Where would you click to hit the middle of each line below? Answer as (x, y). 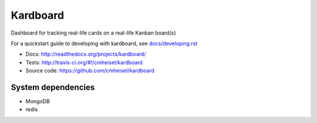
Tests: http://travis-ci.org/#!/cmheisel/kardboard (84, 62)
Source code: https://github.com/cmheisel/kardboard (90, 71)
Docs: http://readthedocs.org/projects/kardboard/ (86, 54)
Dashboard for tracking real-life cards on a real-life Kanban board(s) (93, 33)
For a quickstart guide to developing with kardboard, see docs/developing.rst (104, 43)
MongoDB (38, 101)
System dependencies (53, 87)
